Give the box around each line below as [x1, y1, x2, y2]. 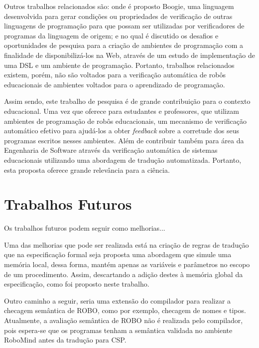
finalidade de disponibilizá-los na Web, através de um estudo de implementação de [4, 49, 255, 60]
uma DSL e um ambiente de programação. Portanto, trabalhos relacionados [4, 59, 235, 70]
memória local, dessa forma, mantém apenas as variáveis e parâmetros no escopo [4, 259, 250, 269]
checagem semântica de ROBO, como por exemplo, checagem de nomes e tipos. [4, 305, 246, 316]
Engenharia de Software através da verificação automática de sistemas [4, 145, 218, 155]
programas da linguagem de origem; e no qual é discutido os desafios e [4, 30, 219, 40]
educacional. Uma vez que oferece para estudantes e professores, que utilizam [4, 105, 239, 116]
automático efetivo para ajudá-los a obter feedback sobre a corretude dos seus [4, 125, 239, 136]
